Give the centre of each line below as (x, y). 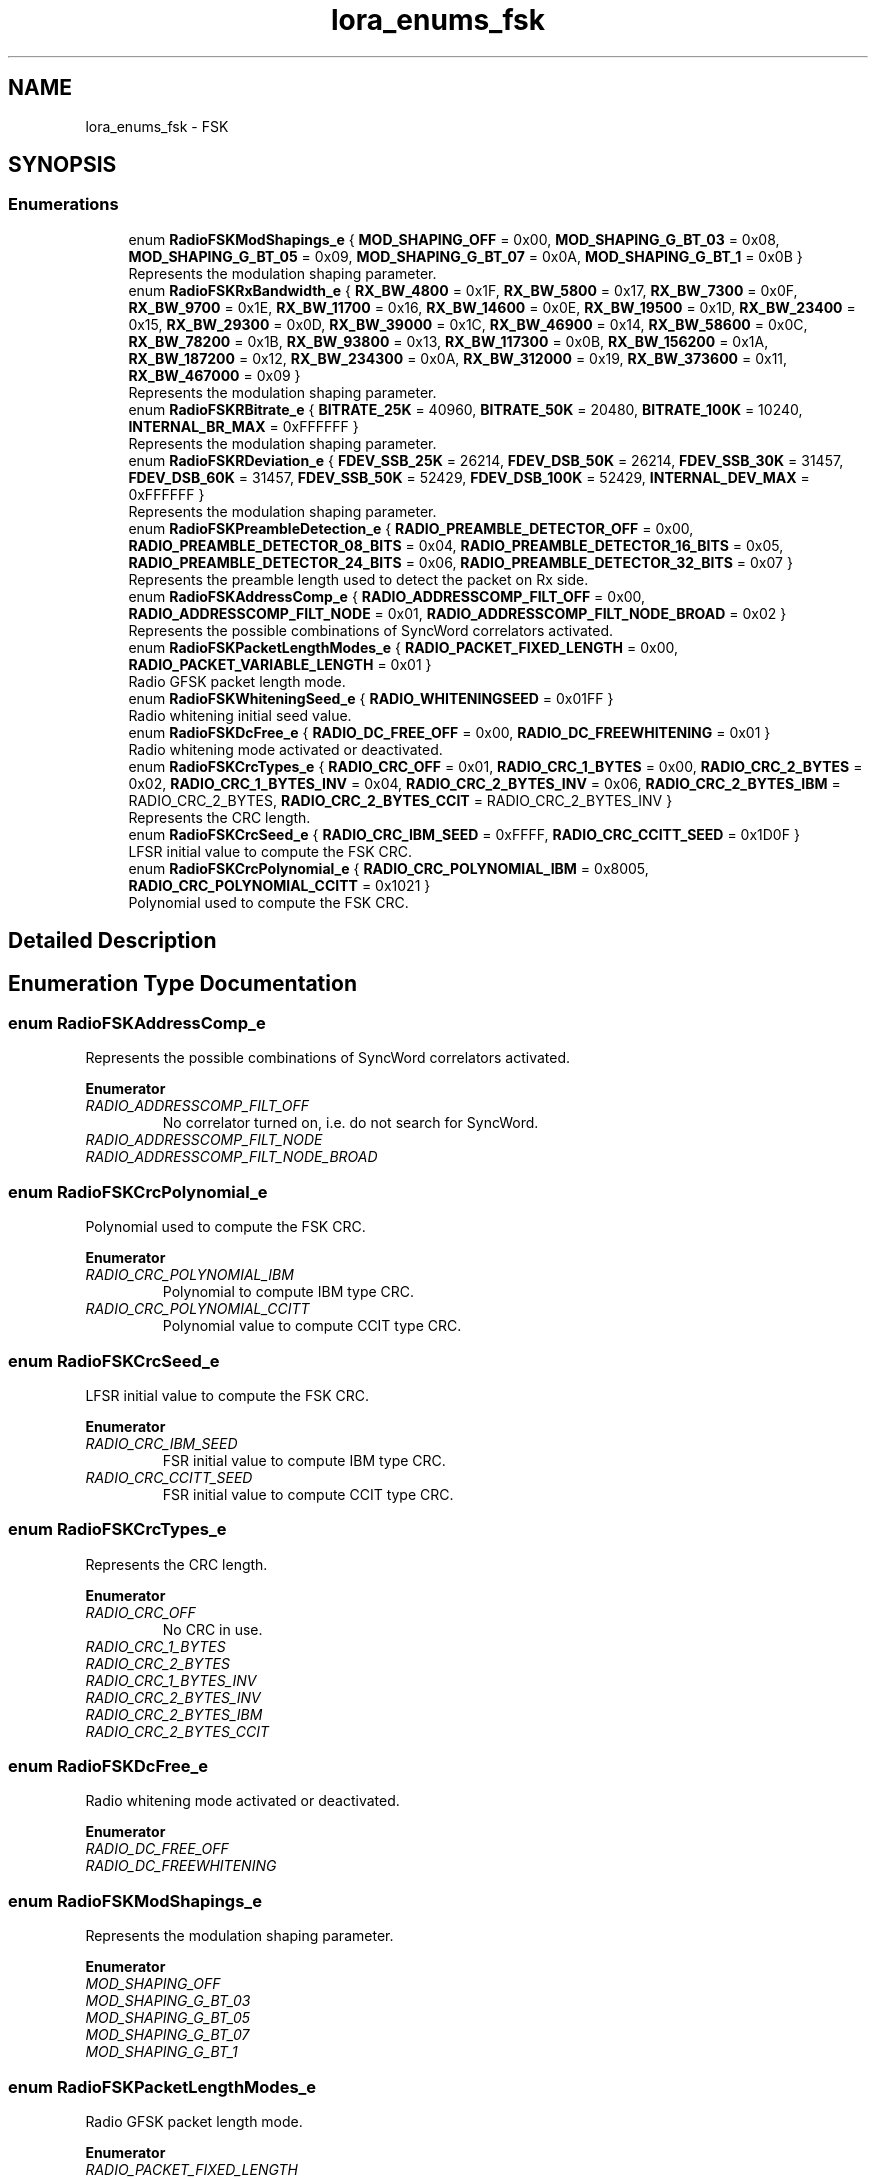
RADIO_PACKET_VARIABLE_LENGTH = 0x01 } (280, 664)
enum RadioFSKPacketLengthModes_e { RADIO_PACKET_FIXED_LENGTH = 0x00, (403, 647)
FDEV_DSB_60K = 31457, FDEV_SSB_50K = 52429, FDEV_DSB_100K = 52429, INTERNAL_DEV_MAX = (469, 477)
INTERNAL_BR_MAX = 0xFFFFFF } (243, 426)
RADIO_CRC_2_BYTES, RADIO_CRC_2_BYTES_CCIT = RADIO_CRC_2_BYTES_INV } (400, 800)
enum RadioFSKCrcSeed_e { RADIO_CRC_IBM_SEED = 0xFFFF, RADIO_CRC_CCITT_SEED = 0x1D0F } (464, 834)
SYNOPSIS (62, 165)
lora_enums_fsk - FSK (157, 126)
